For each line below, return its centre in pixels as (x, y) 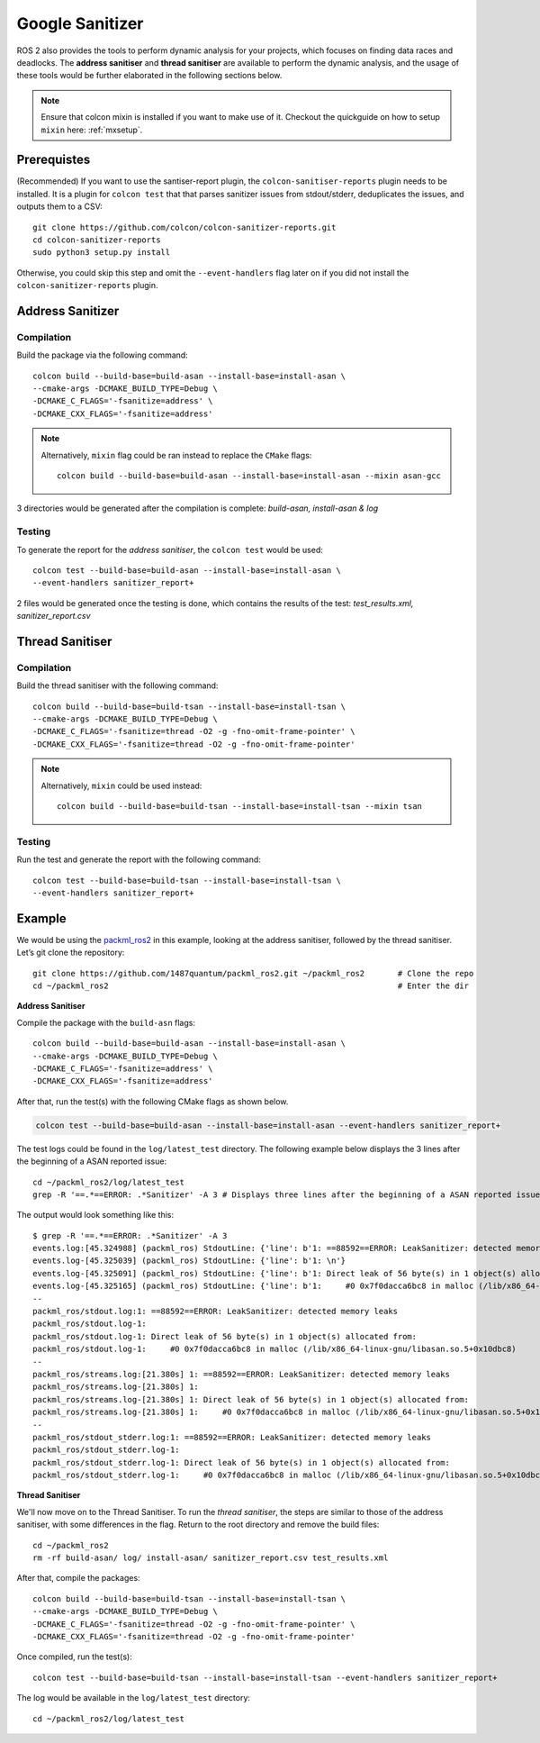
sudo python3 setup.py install (102, 253)
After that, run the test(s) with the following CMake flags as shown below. (153, 1101)
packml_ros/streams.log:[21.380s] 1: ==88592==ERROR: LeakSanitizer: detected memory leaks (241, 1374)
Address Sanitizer (68, 311)
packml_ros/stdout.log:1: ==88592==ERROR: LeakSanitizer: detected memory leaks (216, 1312)
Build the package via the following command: (102, 355)
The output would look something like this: (95, 1215)
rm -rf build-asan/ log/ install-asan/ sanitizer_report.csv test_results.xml (211, 1558)
